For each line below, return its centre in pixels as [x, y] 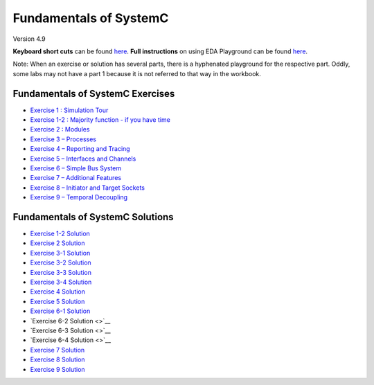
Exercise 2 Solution [57, 243]
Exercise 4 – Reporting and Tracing [80, 149]
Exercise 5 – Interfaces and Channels [83, 159]
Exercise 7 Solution [57, 350]
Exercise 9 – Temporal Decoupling [79, 197]
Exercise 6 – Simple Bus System [75, 168]
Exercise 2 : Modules [60, 129]
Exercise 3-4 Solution [61, 282]
